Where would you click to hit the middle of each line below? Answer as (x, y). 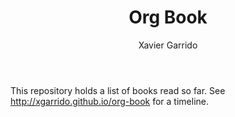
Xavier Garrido (168, 45)
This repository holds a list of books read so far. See (118, 90)
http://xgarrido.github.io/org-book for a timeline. (110, 101)
